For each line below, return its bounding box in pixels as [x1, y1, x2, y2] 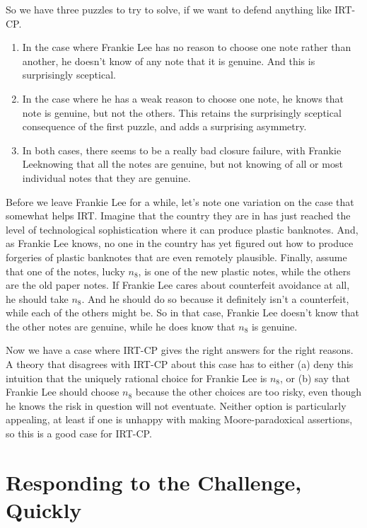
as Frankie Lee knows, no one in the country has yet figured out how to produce [6, 236, 354, 251]
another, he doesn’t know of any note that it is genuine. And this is [22, 53, 315, 68]
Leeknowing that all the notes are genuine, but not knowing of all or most [22, 156, 343, 171]
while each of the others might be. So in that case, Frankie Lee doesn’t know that [6, 305, 360, 320]
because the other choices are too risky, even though [135, 384, 362, 399]
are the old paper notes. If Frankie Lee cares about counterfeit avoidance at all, [6, 277, 350, 292]
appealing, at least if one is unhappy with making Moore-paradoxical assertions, [6, 412, 353, 427]
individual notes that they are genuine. [22, 170, 191, 185]
